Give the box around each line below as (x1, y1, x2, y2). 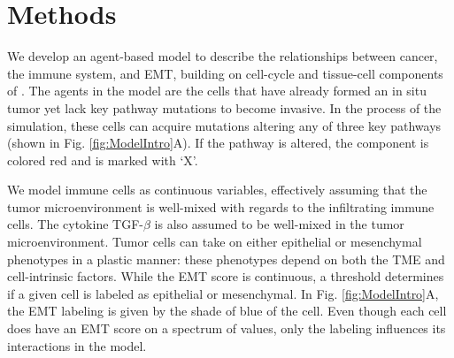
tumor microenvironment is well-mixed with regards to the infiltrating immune (7, 197, 435, 216)
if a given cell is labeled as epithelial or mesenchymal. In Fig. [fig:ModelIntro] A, (7, 284, 439, 302)
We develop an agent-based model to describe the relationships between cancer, (7, 47, 438, 65)
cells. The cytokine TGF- (7, 215, 143, 233)
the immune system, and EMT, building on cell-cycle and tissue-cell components (7, 64, 443, 82)
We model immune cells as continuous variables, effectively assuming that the (7, 180, 427, 199)
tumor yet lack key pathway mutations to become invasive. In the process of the (7, 98, 442, 117)
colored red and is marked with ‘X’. (7, 150, 198, 169)
